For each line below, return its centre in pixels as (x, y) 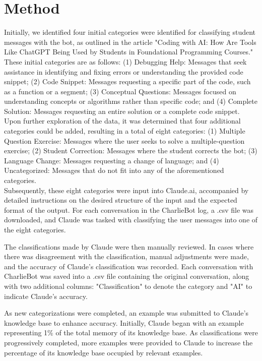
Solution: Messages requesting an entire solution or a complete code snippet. (122, 111)
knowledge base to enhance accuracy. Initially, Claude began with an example (124, 322)
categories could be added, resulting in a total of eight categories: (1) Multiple (125, 131)
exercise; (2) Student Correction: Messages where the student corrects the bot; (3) (131, 151)
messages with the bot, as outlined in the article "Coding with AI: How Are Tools (130, 42)
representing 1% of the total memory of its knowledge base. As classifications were (131, 333)
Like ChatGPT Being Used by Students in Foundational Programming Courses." (129, 52)
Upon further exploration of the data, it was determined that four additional (122, 121)
